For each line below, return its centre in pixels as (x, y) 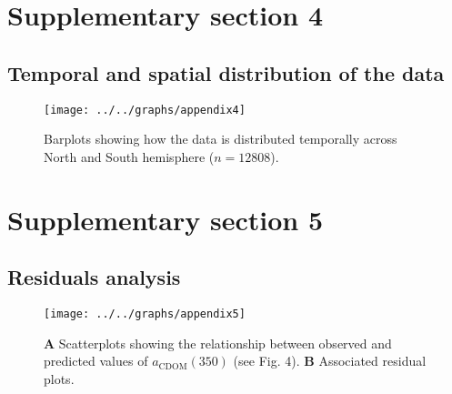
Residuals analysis (94, 277)
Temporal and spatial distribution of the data (226, 72)
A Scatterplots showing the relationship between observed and (218, 343)
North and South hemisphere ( (129, 156)
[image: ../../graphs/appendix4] (145, 110)
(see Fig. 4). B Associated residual (330, 361)
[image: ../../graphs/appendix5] (145, 314)
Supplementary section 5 (166, 219)
